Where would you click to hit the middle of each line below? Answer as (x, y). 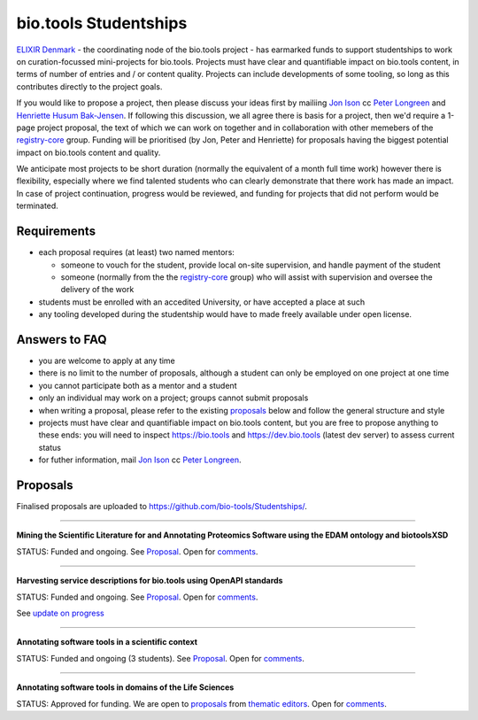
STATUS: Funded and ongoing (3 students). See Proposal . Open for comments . (161, 658)
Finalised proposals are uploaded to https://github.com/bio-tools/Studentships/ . (162, 507)
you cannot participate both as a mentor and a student (138, 385)
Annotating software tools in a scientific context (107, 642)
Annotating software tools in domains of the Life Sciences (125, 687)
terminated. (38, 206)
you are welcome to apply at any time (107, 360)
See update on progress (61, 613)
